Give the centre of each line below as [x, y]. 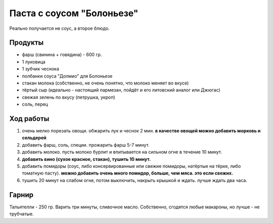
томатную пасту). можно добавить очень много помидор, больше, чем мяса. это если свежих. [128, 173]
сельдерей [34, 138]
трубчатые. [21, 214]
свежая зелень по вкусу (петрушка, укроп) [69, 97]
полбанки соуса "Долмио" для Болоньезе [67, 76]
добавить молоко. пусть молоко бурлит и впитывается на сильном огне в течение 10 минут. [122, 152]
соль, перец [35, 104]
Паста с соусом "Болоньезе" [74, 13]
